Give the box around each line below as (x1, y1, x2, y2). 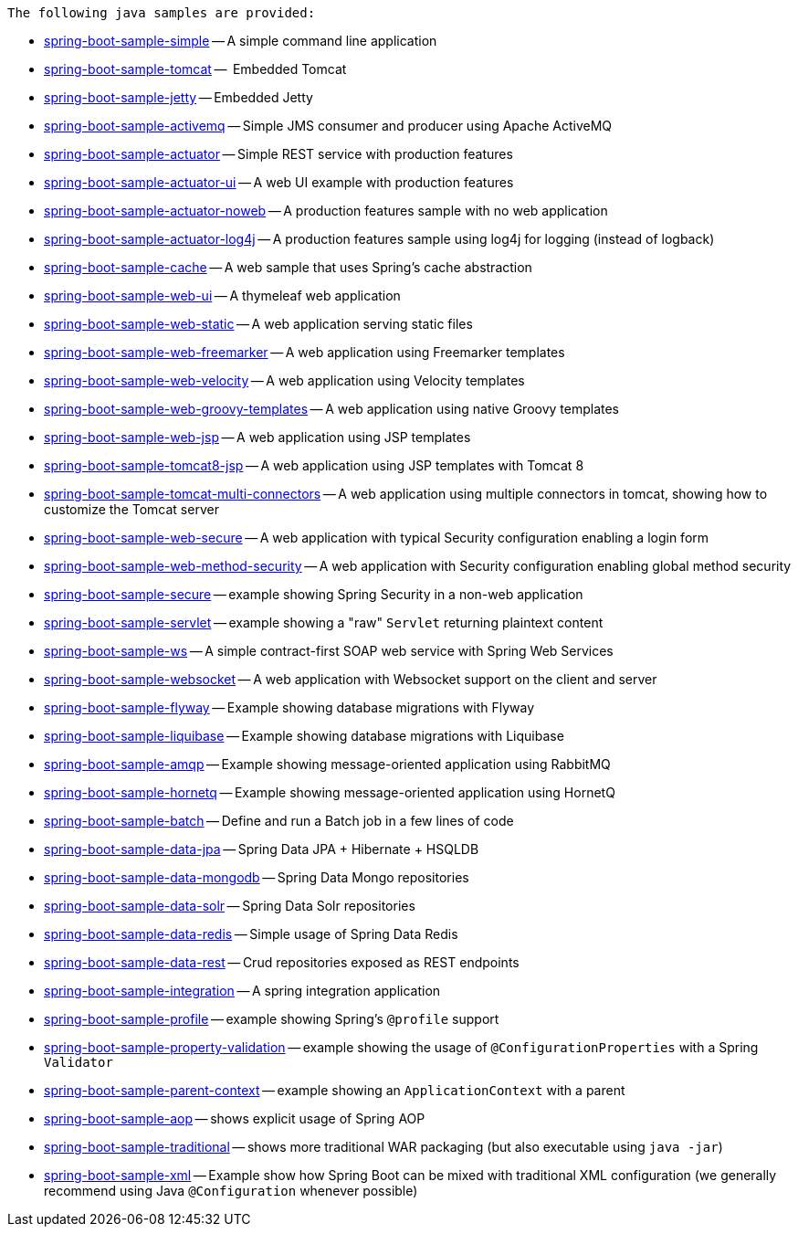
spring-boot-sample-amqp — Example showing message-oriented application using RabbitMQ (44, 756, 611, 772)
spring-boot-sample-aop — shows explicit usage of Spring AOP (44, 1111, 425, 1126)
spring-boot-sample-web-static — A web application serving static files (44, 316, 473, 332)
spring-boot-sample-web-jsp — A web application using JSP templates (44, 429, 471, 445)
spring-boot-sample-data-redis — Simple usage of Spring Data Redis (44, 926, 458, 942)
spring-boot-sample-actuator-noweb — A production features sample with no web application (44, 203, 608, 218)
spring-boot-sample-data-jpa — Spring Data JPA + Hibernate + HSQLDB (44, 841, 479, 857)
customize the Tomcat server (44, 501, 219, 517)
